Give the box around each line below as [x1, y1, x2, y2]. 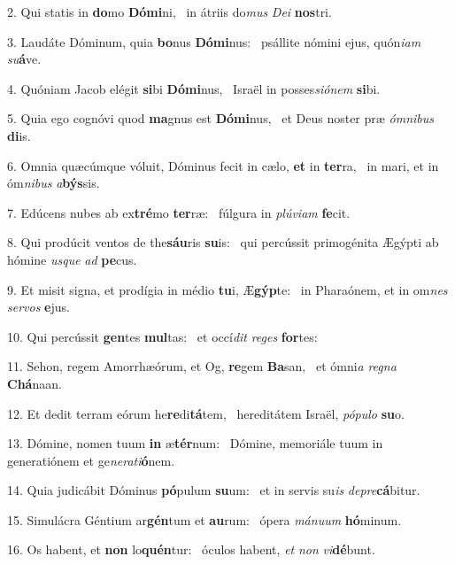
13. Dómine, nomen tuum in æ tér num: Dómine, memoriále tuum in [7, 434, 383, 452]
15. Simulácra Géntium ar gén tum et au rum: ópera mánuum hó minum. [7, 510, 402, 529]
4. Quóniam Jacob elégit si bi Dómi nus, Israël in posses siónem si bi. [7, 79, 381, 97]
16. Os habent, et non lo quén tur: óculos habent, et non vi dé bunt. [7, 540, 375, 559]
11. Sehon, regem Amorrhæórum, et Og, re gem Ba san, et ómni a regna [7, 357, 397, 375]
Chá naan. [7, 374, 62, 392]
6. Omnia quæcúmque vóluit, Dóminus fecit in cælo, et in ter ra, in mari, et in [7, 156, 439, 174]
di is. [7, 126, 31, 144]
